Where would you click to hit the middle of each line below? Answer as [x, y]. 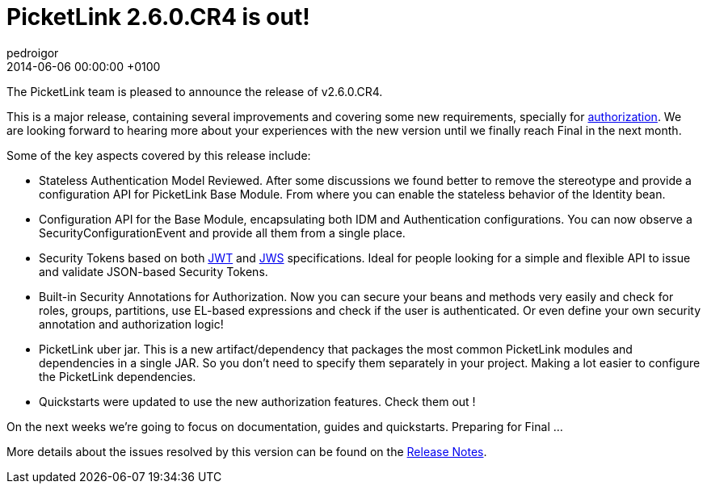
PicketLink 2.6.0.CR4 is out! [158, 17]
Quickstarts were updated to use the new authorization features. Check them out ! [257, 401]
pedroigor [33, 52]
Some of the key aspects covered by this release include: [159, 155]
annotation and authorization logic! [131, 324]
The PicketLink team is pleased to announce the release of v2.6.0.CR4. [195, 91]
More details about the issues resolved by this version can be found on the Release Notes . [247, 451]
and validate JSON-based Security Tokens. [154, 271]
